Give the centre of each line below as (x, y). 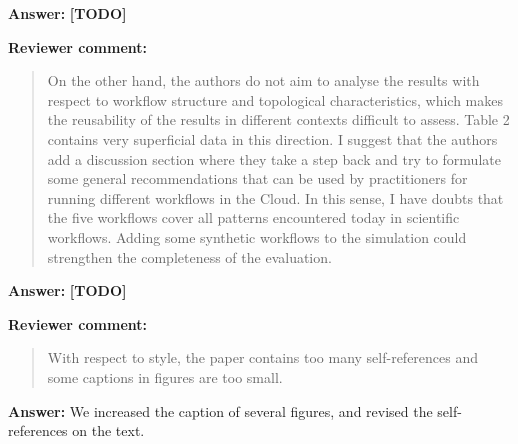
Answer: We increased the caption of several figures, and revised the (220, 410)
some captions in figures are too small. (165, 376)
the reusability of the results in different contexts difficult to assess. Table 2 (278, 119)
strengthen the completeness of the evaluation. (189, 256)
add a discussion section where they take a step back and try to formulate (274, 158)
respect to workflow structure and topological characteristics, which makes (275, 99)
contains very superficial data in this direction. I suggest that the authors (272, 138)
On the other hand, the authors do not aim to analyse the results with (263, 80)
